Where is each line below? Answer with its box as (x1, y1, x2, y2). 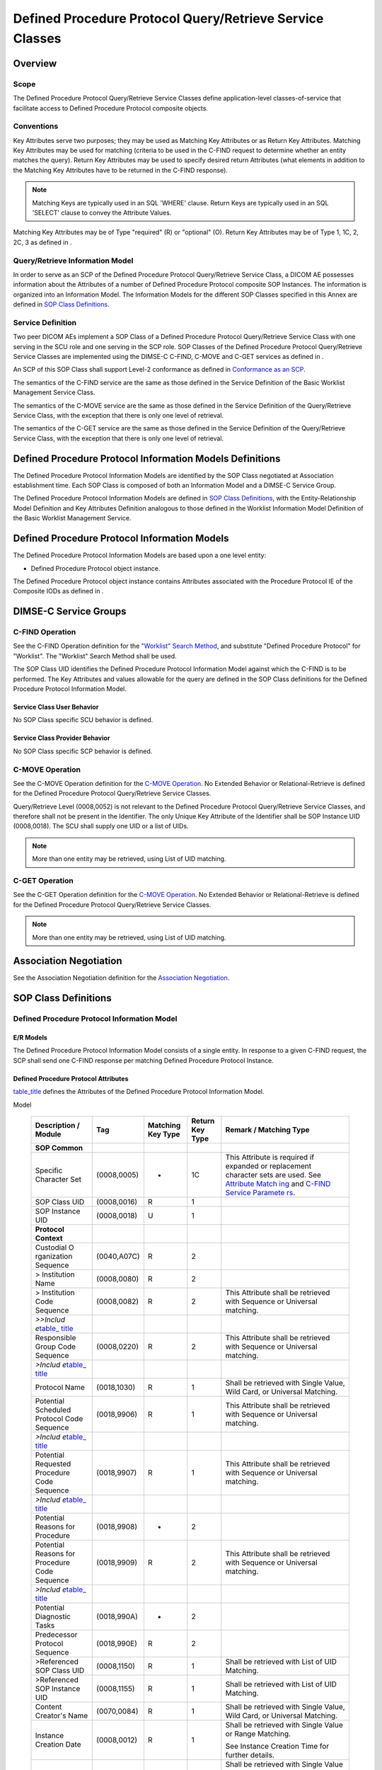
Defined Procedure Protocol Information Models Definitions (13, 452, 281, 464)
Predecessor (35, 1630, 78, 1640)
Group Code (35, 1342, 76, 1352)
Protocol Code (35, 1414, 83, 1424)
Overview (13, 57, 57, 69)
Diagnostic (35, 1611, 71, 1621)
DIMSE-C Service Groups (13, 605, 127, 617)
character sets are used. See (225, 1170, 322, 1180)
